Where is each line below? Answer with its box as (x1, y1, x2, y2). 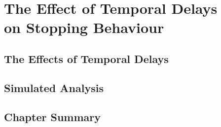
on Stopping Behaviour (4, 17, 164, 37)
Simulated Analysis (4, 80, 104, 95)
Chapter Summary (4, 109, 101, 124)
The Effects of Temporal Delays (4, 51, 169, 66)
